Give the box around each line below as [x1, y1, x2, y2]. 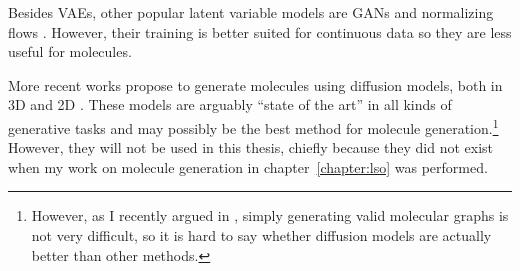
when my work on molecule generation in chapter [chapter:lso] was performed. [8, 156, 488, 177]
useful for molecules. [8, 41, 132, 62]
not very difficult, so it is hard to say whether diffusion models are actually [31, 225, 492, 245]
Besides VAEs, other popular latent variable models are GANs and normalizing [8, 2, 494, 22]
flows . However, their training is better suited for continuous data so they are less [8, 21, 512, 42]
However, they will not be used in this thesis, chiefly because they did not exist [8, 137, 494, 158]
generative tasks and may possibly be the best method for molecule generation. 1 [8, 114, 499, 138]
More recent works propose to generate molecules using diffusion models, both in [8, 74, 503, 95]
